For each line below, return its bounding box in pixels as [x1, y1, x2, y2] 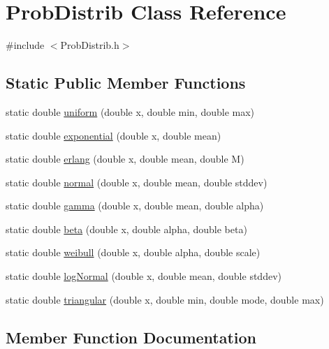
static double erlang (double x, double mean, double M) [6, 151, 244, 166]
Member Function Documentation [6, 326, 257, 348]
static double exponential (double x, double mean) [6, 128, 221, 142]
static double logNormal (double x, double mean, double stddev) [6, 269, 282, 283]
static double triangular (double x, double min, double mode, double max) [6, 292, 324, 306]
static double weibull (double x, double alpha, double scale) [6, 245, 261, 260]
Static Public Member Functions [6, 72, 246, 94]
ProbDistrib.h [60, 38, 119, 52]
